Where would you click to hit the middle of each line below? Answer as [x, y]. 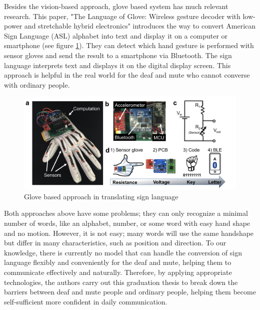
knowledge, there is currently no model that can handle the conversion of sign [123, 252]
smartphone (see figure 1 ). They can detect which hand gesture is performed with [129, 45]
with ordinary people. [37, 84]
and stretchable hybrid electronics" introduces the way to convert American [140, 26]
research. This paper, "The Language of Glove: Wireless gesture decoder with [122, 16]
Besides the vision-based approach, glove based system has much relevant [116, 6]
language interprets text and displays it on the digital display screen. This [117, 65]
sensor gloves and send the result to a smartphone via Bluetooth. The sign [118, 55]
